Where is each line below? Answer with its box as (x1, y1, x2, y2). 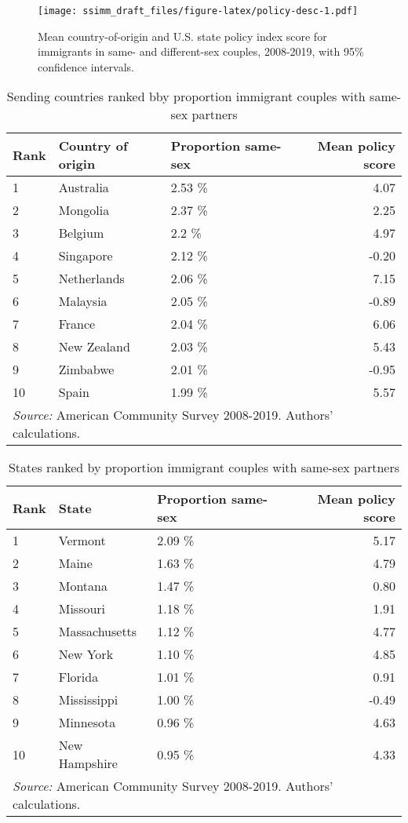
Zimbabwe (58, 360, 115, 379)
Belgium (58, 224, 104, 242)
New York (58, 645, 114, 664)
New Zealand (58, 337, 130, 356)
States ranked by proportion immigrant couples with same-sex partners (8, 458, 400, 477)
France (58, 315, 96, 333)
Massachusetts (58, 622, 137, 641)
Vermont (58, 531, 106, 550)
